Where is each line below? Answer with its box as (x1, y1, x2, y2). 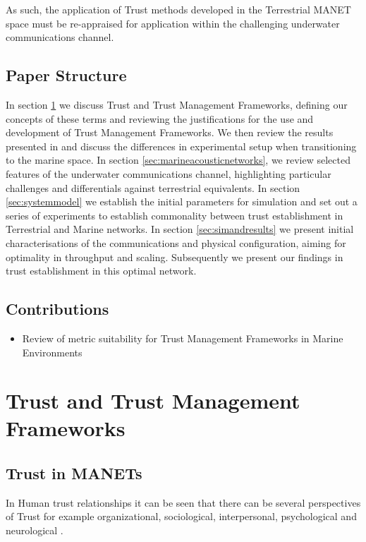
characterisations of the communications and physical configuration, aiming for (6, 235, 346, 250)
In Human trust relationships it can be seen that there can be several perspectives (6, 495, 361, 510)
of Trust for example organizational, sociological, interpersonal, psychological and (6, 509, 357, 524)
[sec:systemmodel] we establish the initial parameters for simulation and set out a (6, 194, 358, 209)
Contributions (6, 298, 109, 320)
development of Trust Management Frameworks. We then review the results (6, 125, 334, 140)
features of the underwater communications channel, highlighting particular (6, 166, 331, 181)
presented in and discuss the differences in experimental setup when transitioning (6, 138, 357, 153)
